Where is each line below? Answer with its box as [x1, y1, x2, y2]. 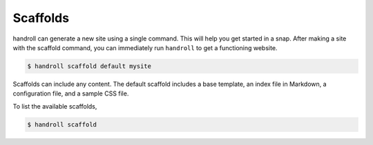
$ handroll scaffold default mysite [27, 62, 152, 70]
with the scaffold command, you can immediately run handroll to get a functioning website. [12, 43, 278, 52]
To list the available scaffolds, [12, 102, 97, 110]
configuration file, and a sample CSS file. [12, 89, 129, 98]
